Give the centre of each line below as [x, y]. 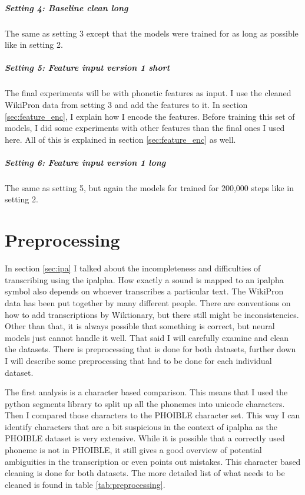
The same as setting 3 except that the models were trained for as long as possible [152, 33]
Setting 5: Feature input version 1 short [87, 68]
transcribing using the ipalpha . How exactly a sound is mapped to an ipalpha [144, 279]
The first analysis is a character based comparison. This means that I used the [146, 392]
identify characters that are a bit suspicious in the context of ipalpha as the [141, 426]
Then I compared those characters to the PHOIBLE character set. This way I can [152, 415]
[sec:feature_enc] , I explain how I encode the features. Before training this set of [150, 116]
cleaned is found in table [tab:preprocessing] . [85, 484]
